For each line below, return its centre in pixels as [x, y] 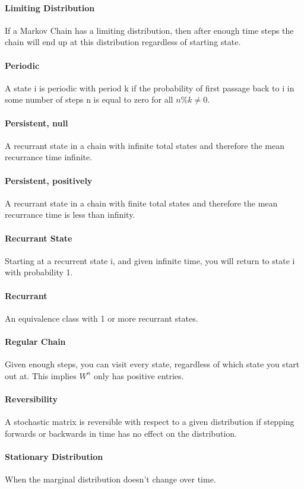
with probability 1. [39, 272]
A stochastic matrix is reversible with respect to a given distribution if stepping [150, 422]
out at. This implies [41, 375]
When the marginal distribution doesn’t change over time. [110, 479]
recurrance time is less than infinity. [70, 215]
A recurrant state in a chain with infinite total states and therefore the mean [145, 145]
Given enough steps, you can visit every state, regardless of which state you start [152, 364]
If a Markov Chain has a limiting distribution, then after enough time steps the [149, 30]
